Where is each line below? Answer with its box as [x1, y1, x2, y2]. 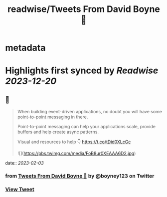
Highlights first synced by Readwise [5, 65, 159, 76]
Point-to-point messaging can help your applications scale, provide [17, 124, 156, 130]
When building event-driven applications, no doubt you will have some [17, 109, 162, 115]
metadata [5, 42, 46, 53]
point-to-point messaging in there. [17, 114, 88, 120]
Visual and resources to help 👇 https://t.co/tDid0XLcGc [17, 139, 131, 145]
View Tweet [5, 186, 35, 193]
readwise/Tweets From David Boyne [7, 3, 161, 15]
